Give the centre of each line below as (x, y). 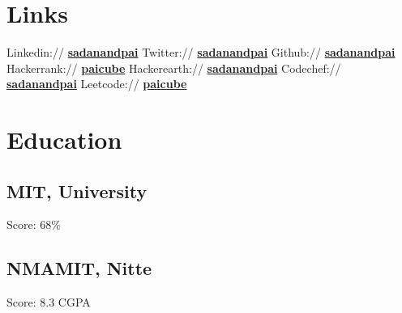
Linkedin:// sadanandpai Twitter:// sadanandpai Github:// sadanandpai (201, 52)
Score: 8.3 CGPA (49, 302)
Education (64, 140)
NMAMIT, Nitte (79, 268)
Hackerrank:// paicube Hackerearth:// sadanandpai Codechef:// (174, 68)
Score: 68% (34, 224)
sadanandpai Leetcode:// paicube (97, 84)
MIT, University (77, 190)
